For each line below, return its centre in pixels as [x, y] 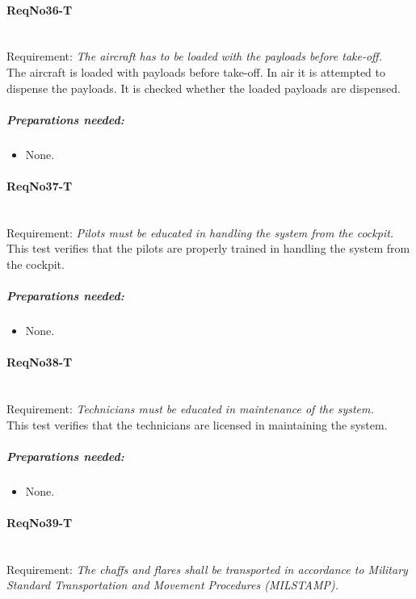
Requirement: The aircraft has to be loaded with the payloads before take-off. [194, 56]
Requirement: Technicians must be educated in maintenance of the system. [190, 409]
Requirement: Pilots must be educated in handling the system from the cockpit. [200, 232]
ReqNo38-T [40, 362]
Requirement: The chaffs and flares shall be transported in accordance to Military [207, 569]
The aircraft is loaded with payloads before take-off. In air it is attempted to [196, 71]
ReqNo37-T [40, 185]
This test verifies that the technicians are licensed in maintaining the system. [197, 424]
